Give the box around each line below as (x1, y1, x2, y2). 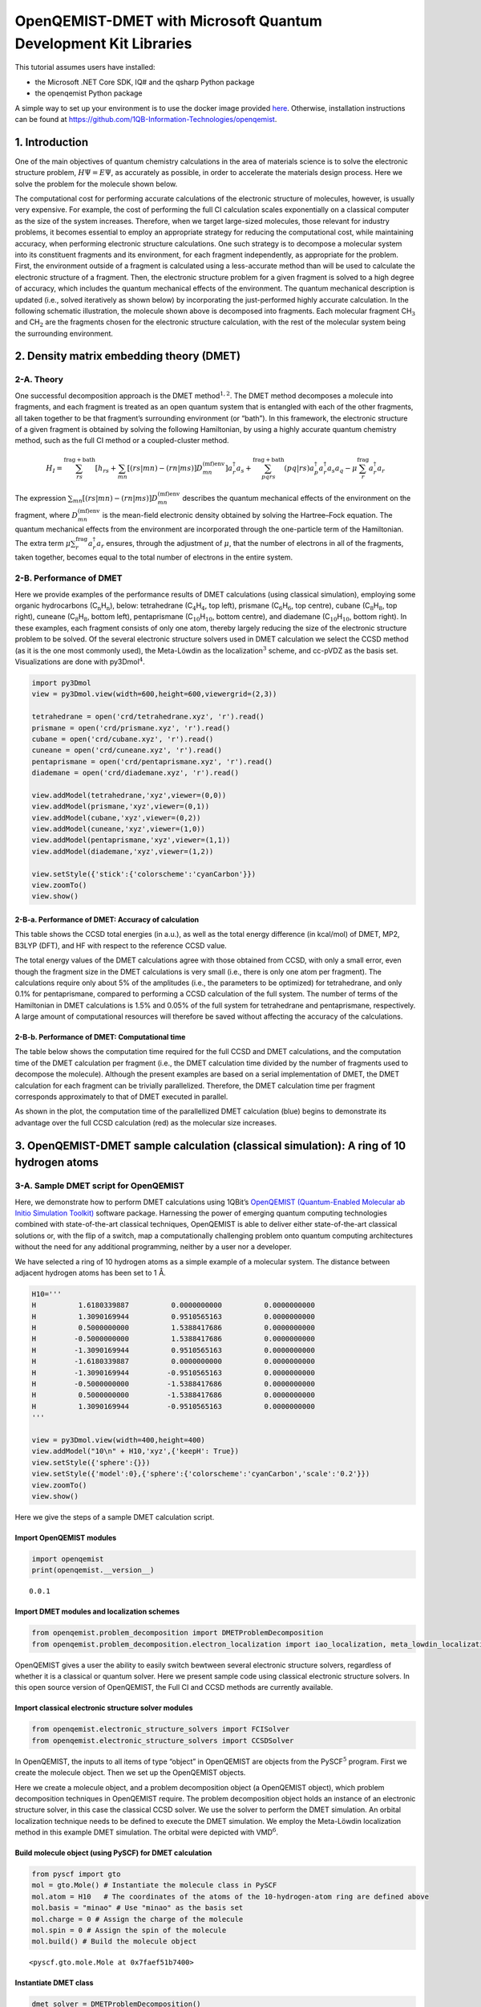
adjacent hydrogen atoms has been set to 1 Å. (14, 1268, 166, 1277)
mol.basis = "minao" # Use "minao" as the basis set (31, 1903, 244, 1912)
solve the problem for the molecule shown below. (14, 179, 178, 189)
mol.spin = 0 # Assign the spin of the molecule (31, 1926, 227, 1935)
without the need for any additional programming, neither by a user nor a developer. (14, 1242, 292, 1252)
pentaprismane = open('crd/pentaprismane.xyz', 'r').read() (31, 757, 273, 766)
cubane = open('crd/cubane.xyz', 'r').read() (31, 735, 214, 743)
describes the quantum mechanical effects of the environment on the (181, 494, 411, 503)
